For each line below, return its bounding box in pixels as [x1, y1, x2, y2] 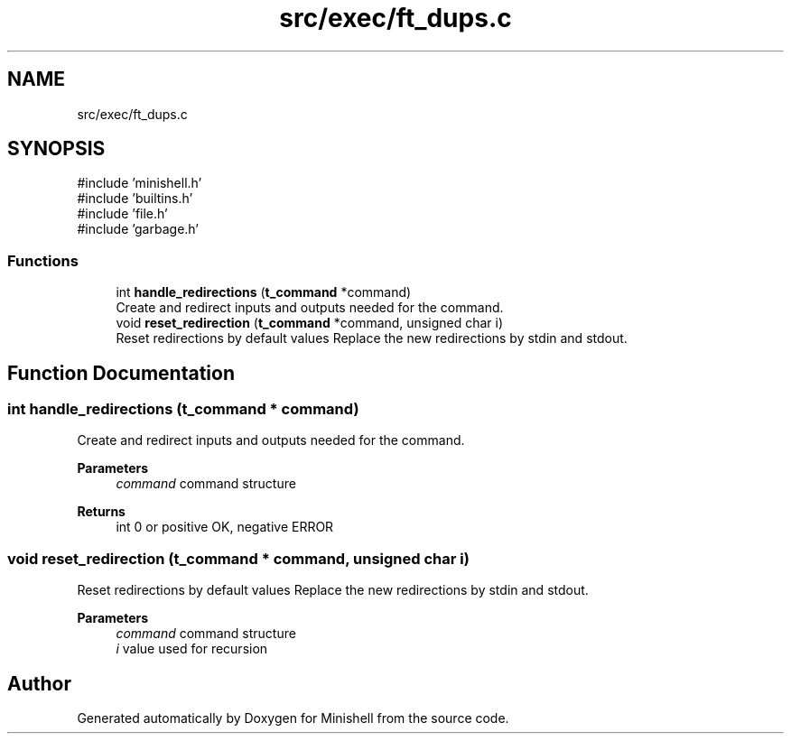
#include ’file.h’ [77, 206, 168, 222]
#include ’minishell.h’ [77, 175, 202, 191]
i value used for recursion [116, 641, 268, 657]
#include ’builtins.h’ [77, 190, 193, 207]
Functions [7, 251, 79, 270]
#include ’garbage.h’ [77, 221, 199, 237]
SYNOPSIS [7, 137, 106, 161]
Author [7, 672, 71, 695]
